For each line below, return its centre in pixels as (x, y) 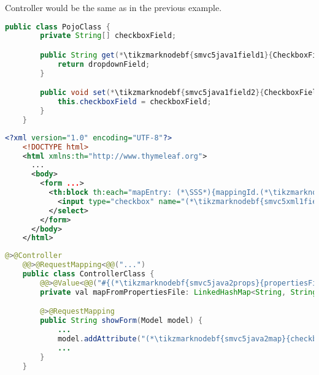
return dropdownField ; (104, 64)
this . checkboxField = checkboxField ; (134, 102)
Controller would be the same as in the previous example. (113, 7)
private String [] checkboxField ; (108, 36)
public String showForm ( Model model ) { (121, 321)
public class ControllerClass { (88, 274)
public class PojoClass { (58, 27)
